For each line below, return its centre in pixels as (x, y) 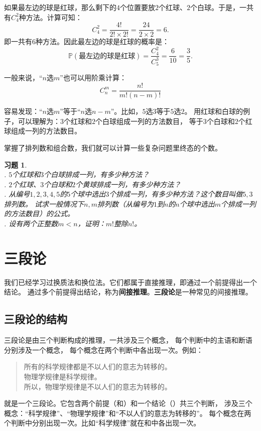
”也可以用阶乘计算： (93, 78)
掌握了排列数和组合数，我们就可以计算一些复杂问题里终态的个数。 (113, 147)
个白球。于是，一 (218, 7)
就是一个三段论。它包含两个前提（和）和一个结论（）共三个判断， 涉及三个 (128, 403)
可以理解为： (39, 121)
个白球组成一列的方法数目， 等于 (149, 121)
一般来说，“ (23, 78)
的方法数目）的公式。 (39, 213)
